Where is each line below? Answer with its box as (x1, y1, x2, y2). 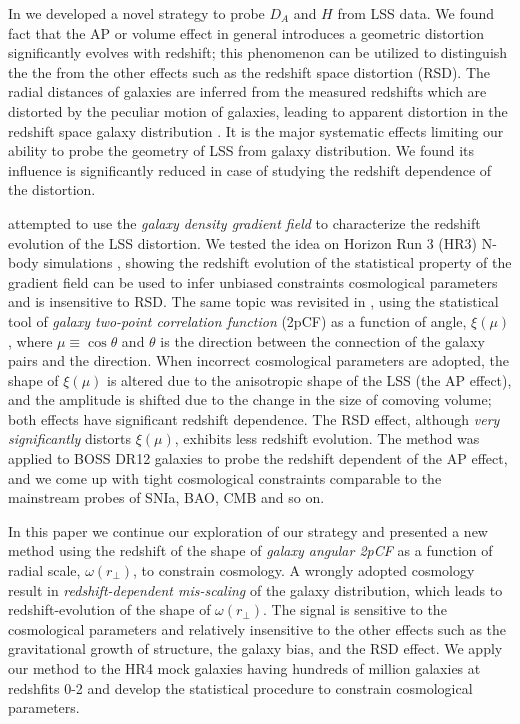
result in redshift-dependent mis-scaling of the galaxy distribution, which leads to (8, 579, 503, 600)
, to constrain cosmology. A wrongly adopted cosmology (133, 560, 475, 581)
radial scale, (8, 560, 81, 581)
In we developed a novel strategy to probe (8, 3, 265, 23)
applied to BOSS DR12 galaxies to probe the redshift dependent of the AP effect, (8, 448, 508, 469)
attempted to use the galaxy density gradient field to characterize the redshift (8, 212, 481, 233)
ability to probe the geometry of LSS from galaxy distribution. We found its (8, 140, 475, 161)
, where (8, 330, 53, 351)
